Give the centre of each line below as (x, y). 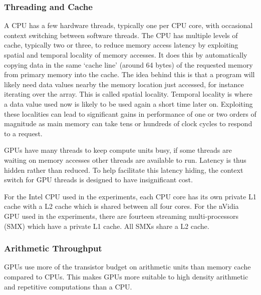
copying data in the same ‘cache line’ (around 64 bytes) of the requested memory (128, 64)
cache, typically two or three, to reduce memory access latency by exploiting (121, 45)
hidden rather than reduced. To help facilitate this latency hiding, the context (124, 170)
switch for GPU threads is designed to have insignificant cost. (98, 180)
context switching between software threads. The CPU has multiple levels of (121, 35)
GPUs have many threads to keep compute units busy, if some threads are (118, 150)
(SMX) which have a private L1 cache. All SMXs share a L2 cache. (107, 226)
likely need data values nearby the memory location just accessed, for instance (124, 84)
